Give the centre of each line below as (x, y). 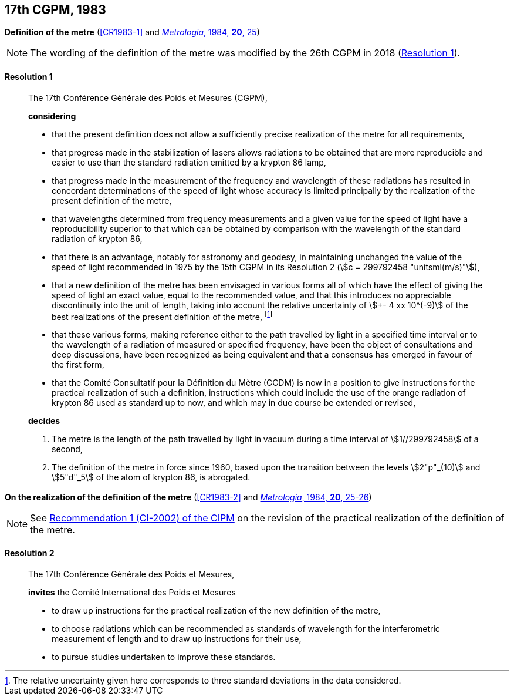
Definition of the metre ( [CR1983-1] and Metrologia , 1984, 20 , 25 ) (132, 32)
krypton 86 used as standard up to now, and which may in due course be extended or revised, (234, 403)
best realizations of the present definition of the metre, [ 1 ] (162, 316)
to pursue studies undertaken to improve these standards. (164, 657)
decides (44, 421)
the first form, (78, 365)
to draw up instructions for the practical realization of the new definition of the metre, (216, 610)
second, (67, 449)
